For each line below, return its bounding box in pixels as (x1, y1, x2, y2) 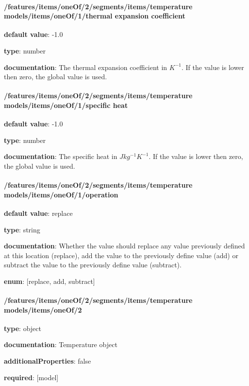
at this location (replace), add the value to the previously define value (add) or (4, 250, 238, 260)
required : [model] (4, 372, 59, 382)
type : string (4, 224, 40, 234)
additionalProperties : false (4, 356, 91, 366)
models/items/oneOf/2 (4, 304, 82, 315)
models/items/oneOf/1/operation (4, 189, 118, 199)
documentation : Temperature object (4, 339, 117, 350)
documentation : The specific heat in (4, 151, 117, 161)
